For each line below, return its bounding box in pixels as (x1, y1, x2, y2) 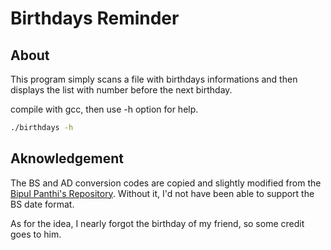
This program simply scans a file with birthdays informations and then (10, 73, 298, 85)
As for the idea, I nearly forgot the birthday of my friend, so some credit (10, 217, 305, 229)
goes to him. (10, 228, 62, 240)
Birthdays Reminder (10, 7, 180, 30)
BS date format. (10, 198, 75, 210)
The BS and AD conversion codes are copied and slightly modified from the (10, 177, 322, 189)
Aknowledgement (10, 150, 125, 167)
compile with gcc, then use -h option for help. (10, 103, 199, 115)
